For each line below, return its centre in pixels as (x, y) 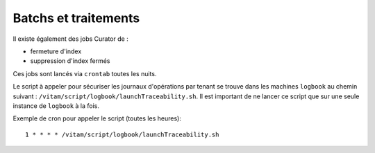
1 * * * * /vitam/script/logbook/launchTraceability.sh (122, 134)
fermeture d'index (56, 51)
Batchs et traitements (76, 18)
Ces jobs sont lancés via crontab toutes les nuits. (85, 73)
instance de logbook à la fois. (56, 106)
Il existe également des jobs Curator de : (70, 39)
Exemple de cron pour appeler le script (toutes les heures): (97, 118)
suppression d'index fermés (70, 61)
